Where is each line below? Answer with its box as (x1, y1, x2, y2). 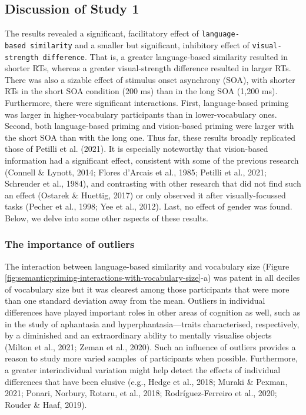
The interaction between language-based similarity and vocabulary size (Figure (5, 260, 290, 272)
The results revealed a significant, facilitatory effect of (5, 27, 199, 39)
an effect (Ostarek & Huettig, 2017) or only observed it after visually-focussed (5, 188, 286, 201)
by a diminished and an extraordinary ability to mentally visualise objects (5, 329, 272, 341)
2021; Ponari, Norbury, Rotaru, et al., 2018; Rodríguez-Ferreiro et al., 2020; (5, 387, 277, 399)
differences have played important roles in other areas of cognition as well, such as (5, 306, 301, 318)
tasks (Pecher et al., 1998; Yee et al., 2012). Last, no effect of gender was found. (5, 200, 292, 213)
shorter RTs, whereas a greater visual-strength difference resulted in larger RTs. (5, 62, 291, 74)
